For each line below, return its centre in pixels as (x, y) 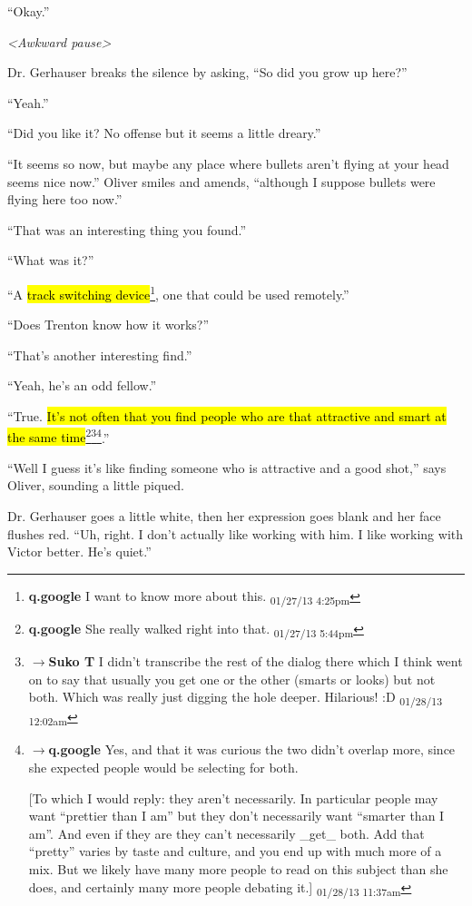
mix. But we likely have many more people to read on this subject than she (238, 869)
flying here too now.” (65, 199)
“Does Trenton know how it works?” (108, 325)
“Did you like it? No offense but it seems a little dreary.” (164, 133)
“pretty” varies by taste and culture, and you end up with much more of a (235, 851)
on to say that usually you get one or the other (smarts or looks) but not (232, 679)
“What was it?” (51, 260)
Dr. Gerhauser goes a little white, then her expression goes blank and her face (224, 516)
